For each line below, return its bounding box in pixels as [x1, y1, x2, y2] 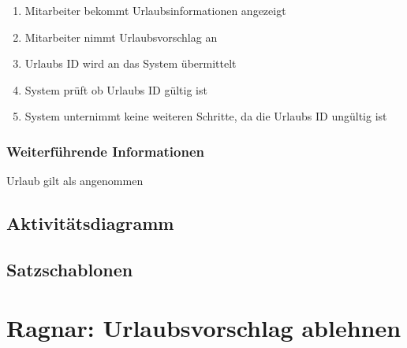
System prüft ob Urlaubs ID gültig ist [24, 81, 207, 98]
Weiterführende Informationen [6, 141, 205, 161]
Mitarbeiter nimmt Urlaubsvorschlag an [24, 28, 218, 45]
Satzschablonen [6, 257, 133, 281]
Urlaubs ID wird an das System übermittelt [24, 55, 237, 72]
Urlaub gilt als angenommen [6, 172, 144, 189]
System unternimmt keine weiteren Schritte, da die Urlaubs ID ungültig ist [24, 108, 387, 124]
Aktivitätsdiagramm [6, 211, 174, 235]
